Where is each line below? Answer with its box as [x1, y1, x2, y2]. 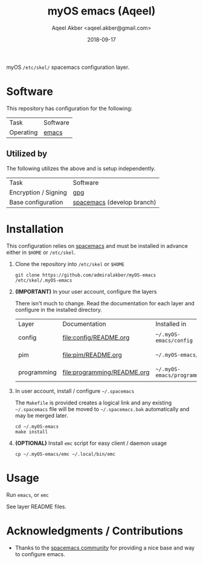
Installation [6, 222, 64, 236]
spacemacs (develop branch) [72, 198, 156, 206]
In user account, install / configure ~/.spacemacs [14, 387, 135, 394]
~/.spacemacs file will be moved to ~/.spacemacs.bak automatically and [14, 405, 190, 412]
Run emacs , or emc [6, 491, 50, 498]
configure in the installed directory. [14, 306, 103, 313]
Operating [9, 128, 38, 137]
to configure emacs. [14, 550, 65, 557]
